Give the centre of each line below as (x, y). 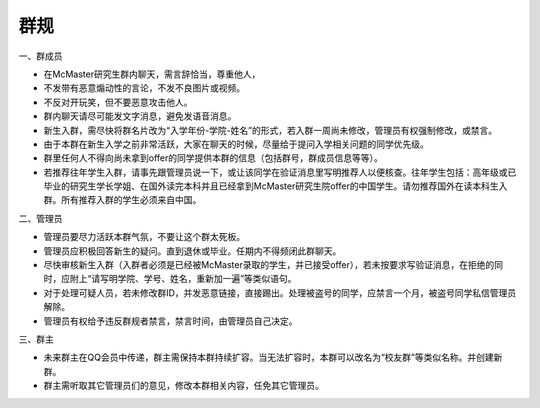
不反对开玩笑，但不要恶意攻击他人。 (118, 102)
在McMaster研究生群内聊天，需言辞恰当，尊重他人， (152, 74)
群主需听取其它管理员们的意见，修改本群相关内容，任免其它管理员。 (183, 386)
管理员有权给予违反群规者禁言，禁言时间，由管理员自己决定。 (170, 321)
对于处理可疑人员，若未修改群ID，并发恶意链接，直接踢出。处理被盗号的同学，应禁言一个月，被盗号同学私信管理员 (280, 292)
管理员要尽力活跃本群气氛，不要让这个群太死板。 (144, 237)
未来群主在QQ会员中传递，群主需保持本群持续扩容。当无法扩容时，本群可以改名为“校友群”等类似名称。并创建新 (273, 357)
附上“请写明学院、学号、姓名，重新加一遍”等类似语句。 (183, 279)
